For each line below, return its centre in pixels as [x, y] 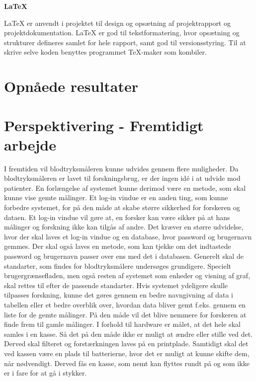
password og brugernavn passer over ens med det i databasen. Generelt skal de [124, 256]
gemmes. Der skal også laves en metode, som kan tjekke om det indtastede [118, 246]
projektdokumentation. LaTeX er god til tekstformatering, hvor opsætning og [122, 33]
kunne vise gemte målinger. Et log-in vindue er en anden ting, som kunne [116, 197]
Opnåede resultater [71, 86]
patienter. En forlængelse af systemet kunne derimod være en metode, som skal [125, 188]
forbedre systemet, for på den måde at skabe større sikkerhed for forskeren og [122, 207]
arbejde [30, 144]
